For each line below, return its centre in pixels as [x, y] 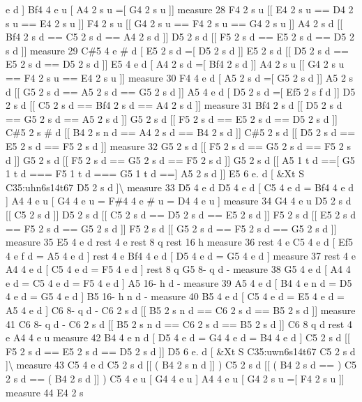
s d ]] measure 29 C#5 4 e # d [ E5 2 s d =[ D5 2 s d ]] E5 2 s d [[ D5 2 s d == [177, 50]
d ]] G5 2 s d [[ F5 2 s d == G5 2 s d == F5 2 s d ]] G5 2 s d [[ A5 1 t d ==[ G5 [180, 159]
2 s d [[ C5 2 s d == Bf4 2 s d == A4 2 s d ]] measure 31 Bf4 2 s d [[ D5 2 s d [174, 105]
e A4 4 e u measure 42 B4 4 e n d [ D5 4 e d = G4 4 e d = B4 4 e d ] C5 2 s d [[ [178, 337]
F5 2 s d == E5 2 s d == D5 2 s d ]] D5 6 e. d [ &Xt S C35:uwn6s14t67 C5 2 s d [181, 351]
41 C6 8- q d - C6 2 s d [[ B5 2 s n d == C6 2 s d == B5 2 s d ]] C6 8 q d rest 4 [179, 323]
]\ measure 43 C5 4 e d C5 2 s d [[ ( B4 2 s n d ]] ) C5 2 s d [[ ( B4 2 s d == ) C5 [181, 365]
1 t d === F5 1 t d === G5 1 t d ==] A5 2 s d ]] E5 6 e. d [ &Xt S [155, 173]
